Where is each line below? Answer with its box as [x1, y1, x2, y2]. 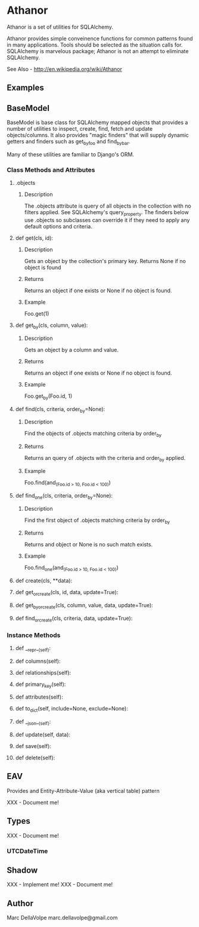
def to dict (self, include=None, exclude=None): [15, 705, 129, 713]
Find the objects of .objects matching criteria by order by [24, 430, 162, 438]
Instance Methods [7, 631, 61, 639]
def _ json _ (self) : [15, 718, 51, 727]
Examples [7, 83, 44, 93]
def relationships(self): [15, 669, 71, 676]
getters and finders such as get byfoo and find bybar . [7, 138, 130, 146]
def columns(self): [15, 657, 61, 665]
